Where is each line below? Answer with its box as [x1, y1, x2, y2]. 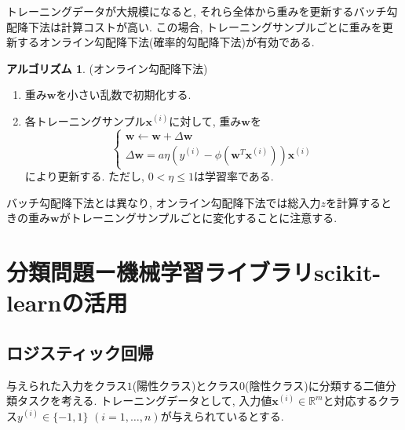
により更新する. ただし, [24, 168, 144, 184]
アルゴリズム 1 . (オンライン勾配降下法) [6, 60, 208, 76]
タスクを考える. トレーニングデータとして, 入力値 [16, 392, 272, 409]
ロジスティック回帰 [6, 340, 154, 364]
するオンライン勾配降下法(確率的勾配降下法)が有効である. [16, 34, 315, 50]
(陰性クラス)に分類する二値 [245, 377, 385, 393]
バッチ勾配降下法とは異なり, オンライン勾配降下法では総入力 [6, 194, 321, 210]
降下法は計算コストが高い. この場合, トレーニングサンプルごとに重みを [16, 18, 382, 35]
